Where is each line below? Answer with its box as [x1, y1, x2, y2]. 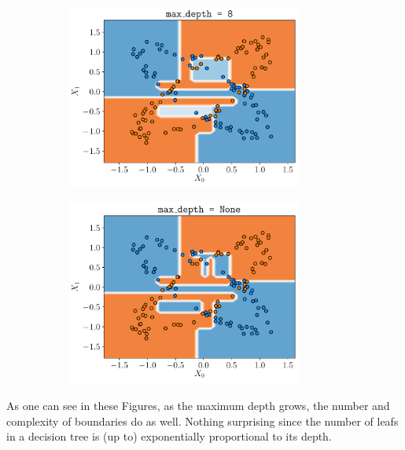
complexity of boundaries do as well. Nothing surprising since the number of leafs [6, 412, 399, 429]
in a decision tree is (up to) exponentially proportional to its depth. [6, 428, 332, 445]
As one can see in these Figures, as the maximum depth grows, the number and [6, 397, 390, 413]
